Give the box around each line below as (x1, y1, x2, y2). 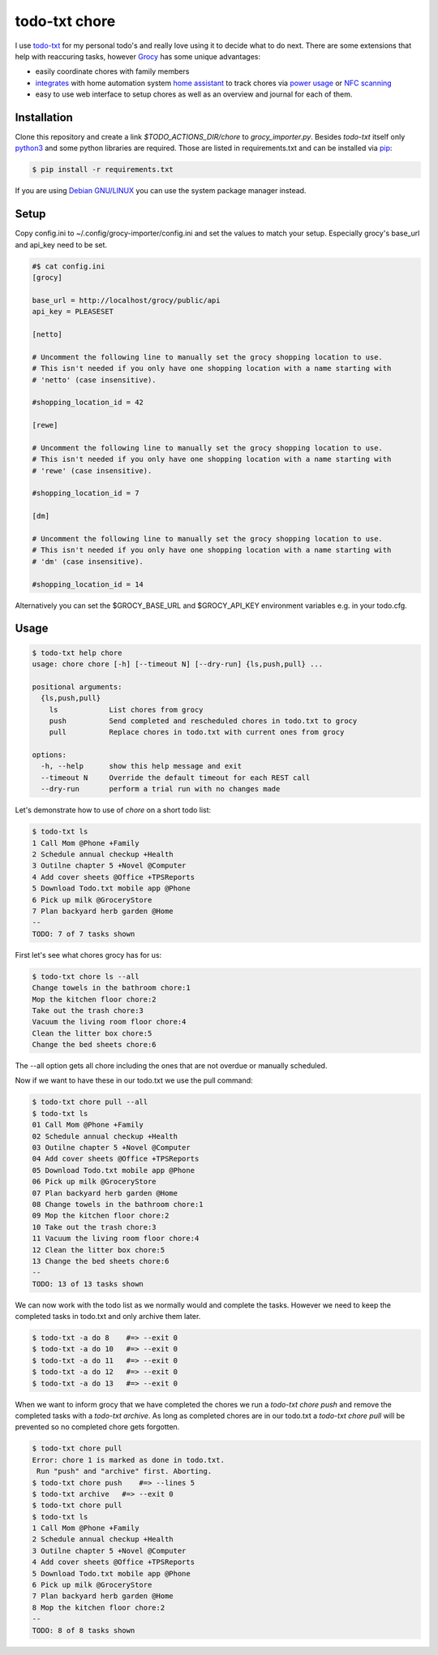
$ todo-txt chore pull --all (32, 1097, 148, 1107)
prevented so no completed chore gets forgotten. (15, 1422, 180, 1432)
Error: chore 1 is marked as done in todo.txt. (32, 1455, 225, 1464)
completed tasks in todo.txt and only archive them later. (15, 1312, 201, 1321)
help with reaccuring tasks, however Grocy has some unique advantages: (15, 51, 261, 61)
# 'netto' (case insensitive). (32, 375, 157, 385)
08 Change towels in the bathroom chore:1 (32, 1200, 204, 1209)
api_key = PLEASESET (32, 307, 114, 317)
